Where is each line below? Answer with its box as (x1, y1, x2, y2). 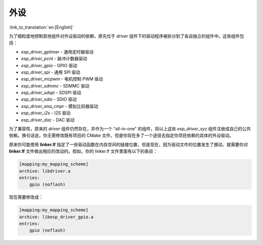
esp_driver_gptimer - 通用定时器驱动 (21, 49, 94, 54)
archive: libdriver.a (19, 168, 71, 174)
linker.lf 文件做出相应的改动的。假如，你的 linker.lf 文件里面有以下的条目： (9, 148, 158, 154)
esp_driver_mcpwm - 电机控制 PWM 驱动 (21, 76, 103, 82)
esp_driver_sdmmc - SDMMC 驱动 (21, 83, 90, 88)
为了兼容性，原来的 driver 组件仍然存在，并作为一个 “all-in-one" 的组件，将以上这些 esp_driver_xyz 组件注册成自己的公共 (9, 126, 251, 132)
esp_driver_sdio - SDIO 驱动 (21, 96, 77, 102)
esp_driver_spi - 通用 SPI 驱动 (21, 69, 81, 75)
